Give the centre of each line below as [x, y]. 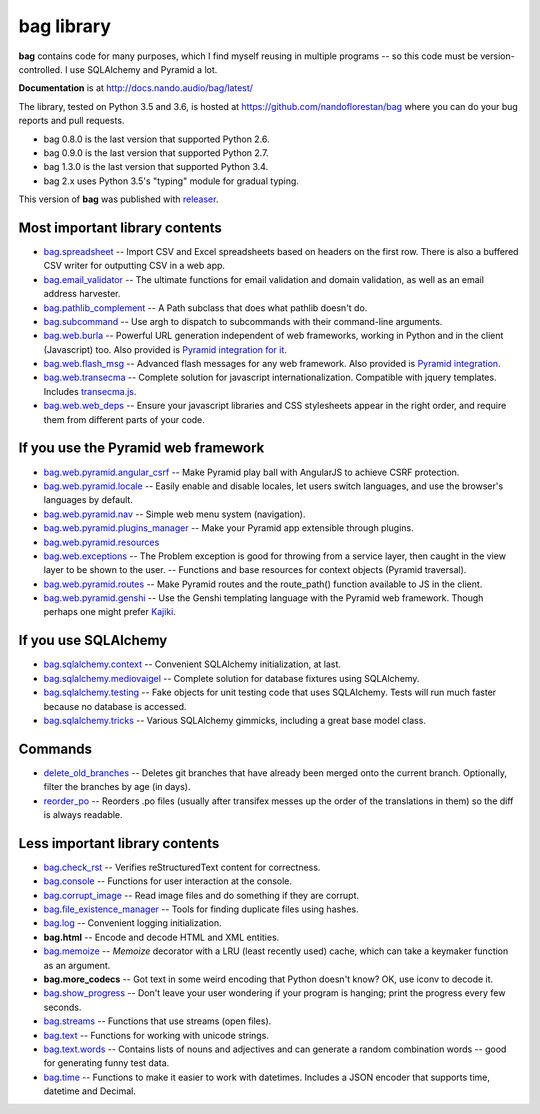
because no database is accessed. [115, 706]
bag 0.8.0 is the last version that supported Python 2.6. [156, 139]
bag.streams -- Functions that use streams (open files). [157, 1021]
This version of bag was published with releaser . [118, 199]
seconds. [62, 1007]
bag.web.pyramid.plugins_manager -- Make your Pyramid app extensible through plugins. [228, 528]
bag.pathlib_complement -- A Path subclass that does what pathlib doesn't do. [205, 307]
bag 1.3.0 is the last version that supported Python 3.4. [156, 167]
